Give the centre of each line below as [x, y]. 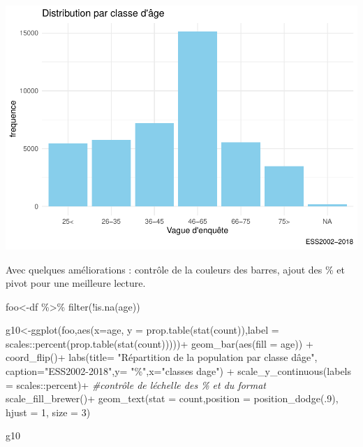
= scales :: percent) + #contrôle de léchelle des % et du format [136, 384]
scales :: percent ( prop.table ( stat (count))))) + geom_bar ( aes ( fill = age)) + [160, 343]
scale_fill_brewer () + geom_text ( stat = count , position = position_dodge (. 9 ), [172, 398]
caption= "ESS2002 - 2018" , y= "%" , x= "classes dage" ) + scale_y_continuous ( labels [179, 371]
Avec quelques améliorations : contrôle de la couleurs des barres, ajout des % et [175, 269]
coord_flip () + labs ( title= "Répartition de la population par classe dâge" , [162, 357]
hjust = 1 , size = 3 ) [48, 412]
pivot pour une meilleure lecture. [76, 283]
